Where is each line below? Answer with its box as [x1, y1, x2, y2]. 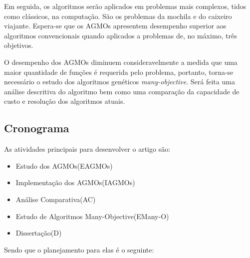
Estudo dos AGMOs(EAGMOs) [15, 160, 113, 171]
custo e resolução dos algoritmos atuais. [4, 96, 125, 106]
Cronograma [4, 120, 69, 136]
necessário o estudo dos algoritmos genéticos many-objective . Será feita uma [4, 76, 235, 87]
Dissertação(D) [15, 228, 62, 238]
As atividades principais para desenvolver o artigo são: [4, 144, 171, 154]
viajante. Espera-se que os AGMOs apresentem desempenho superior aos [4, 20, 227, 31]
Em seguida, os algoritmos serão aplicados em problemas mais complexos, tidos [4, 1, 247, 11]
